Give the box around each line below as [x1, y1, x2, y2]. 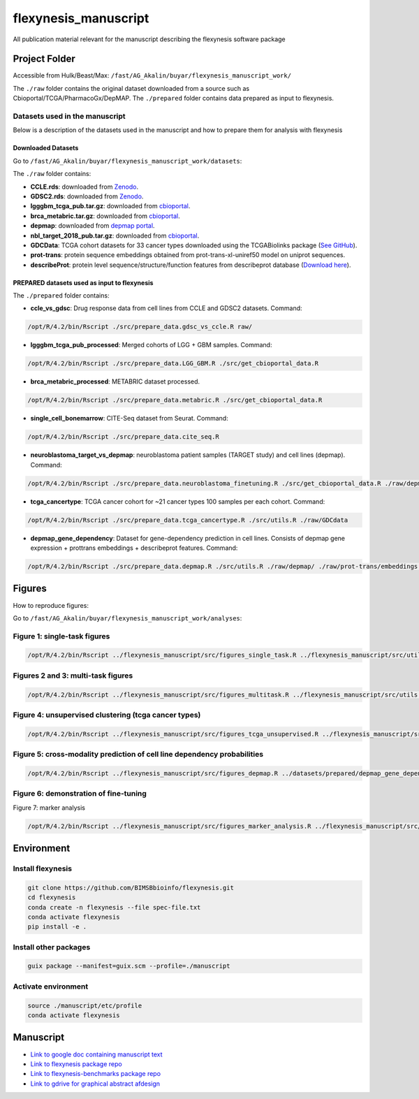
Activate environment [13, 982, 89, 991]
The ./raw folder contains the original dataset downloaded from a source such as [13, 84, 250, 92]
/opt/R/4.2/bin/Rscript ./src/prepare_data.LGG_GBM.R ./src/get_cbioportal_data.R [27, 360, 319, 367]
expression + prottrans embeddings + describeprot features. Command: [30, 544, 238, 552]
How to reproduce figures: [13, 601, 89, 609]
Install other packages [13, 942, 91, 952]
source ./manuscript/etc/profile [27, 1001, 142, 1010]
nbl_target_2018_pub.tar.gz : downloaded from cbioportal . [30, 231, 200, 240]
